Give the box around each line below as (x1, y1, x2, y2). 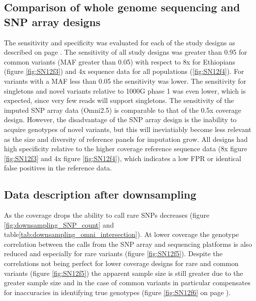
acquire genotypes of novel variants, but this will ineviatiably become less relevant (4, 124, 252, 134)
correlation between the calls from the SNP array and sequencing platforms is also (4, 238, 252, 249)
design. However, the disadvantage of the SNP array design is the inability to (4, 114, 237, 125)
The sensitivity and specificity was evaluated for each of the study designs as (4, 37, 235, 47)
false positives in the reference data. (4, 163, 112, 173)
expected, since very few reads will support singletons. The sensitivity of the (4, 95, 234, 105)
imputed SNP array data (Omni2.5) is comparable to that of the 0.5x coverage (4, 104, 241, 115)
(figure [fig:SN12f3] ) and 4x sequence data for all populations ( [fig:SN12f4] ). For (4, 66, 244, 76)
